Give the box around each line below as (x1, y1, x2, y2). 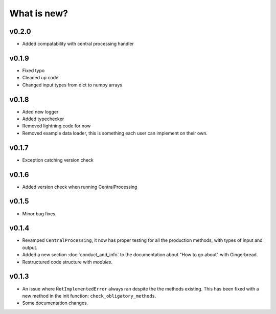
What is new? (9, 8, 68, 19)
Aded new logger (22, 108, 59, 115)
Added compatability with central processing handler (22, 41, 134, 47)
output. (22, 244, 38, 251)
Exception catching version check (22, 156, 94, 163)
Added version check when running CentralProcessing (22, 184, 137, 190)
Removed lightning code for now (22, 123, 91, 129)
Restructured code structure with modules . (22, 259, 112, 265)
